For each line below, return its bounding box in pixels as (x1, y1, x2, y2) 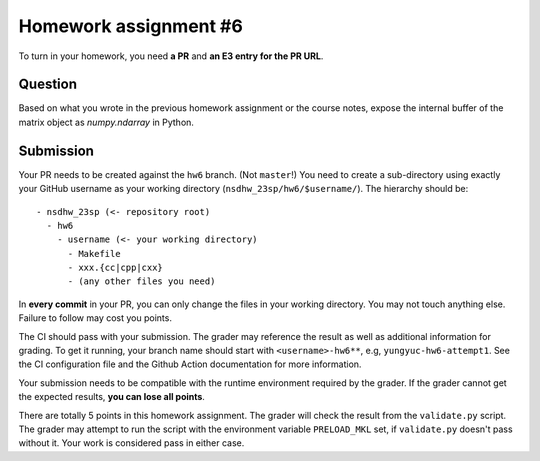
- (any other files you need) (67, 276, 216, 287)
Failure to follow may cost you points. (18, 312, 172, 324)
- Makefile (67, 248, 121, 259)
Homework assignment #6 (18, 15, 244, 37)
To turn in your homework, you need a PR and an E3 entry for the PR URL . (18, 50, 324, 62)
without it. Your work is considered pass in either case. (18, 437, 245, 449)
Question (18, 76, 77, 93)
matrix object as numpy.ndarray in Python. (18, 116, 195, 128)
